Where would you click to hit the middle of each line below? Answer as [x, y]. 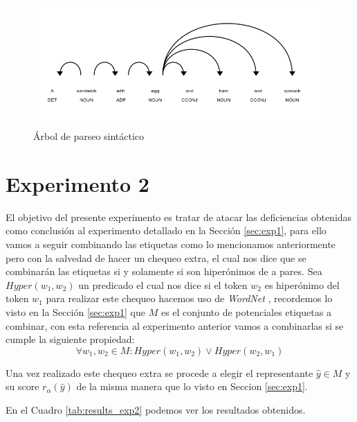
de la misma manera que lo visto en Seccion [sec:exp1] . [192, 386]
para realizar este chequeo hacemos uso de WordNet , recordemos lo [189, 298]
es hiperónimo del [302, 284]
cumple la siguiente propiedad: [70, 339]
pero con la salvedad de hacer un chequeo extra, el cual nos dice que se [156, 257]
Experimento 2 [77, 183]
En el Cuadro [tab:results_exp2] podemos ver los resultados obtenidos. [156, 409]
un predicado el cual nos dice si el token [163, 284]
